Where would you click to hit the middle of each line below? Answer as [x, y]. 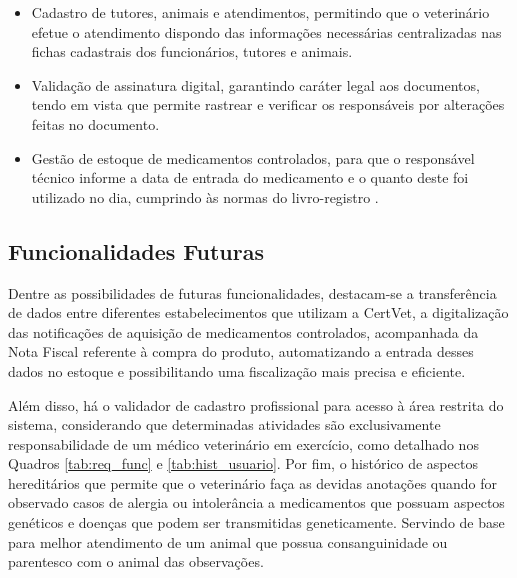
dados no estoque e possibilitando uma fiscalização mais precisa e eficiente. [237, 370]
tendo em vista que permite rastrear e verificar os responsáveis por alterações [268, 104]
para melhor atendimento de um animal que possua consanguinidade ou [228, 541]
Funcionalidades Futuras [136, 250]
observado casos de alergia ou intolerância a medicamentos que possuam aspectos [256, 502]
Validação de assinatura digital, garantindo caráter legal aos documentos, [255, 84]
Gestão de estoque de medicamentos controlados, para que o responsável [253, 157]
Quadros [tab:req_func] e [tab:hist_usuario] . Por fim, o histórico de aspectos [243, 463]
